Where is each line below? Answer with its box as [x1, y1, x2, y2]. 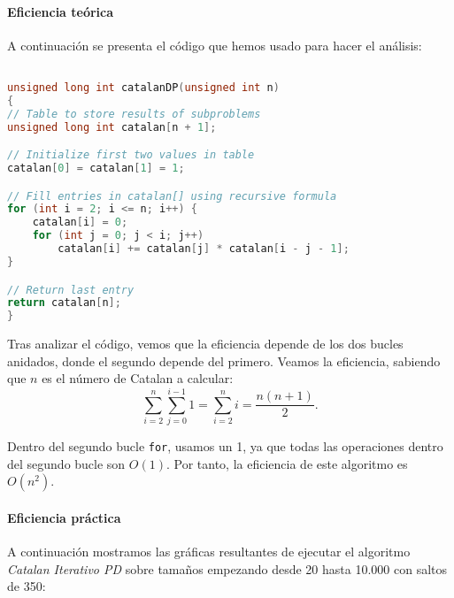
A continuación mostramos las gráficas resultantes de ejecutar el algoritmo [7, 542, 411, 561]
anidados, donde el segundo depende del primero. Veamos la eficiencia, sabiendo [7, 351, 441, 370]
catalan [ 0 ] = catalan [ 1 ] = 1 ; [7, 162, 185, 175]
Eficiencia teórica [7, 2, 114, 20]
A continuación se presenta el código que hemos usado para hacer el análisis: [7, 35, 422, 54]
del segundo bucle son [7, 454, 126, 472]
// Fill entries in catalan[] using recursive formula [7, 189, 337, 203]
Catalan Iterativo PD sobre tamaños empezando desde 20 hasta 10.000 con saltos [7, 559, 448, 578]
